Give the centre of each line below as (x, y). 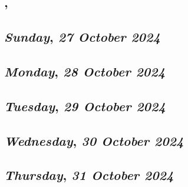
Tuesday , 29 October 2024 (85, 106)
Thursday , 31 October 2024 (89, 175)
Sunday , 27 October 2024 (82, 37)
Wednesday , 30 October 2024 (94, 140)
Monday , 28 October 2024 (85, 71)
